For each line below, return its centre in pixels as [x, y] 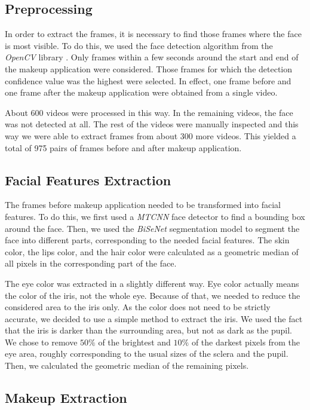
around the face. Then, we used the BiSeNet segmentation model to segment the [152, 228]
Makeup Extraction [66, 398]
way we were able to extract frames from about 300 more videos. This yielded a [151, 135]
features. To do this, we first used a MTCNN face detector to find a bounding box [155, 216]
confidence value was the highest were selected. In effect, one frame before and [148, 80]
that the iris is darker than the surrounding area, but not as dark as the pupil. [148, 330]
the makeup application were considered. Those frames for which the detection [149, 68]
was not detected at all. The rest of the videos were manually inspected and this [152, 124]
